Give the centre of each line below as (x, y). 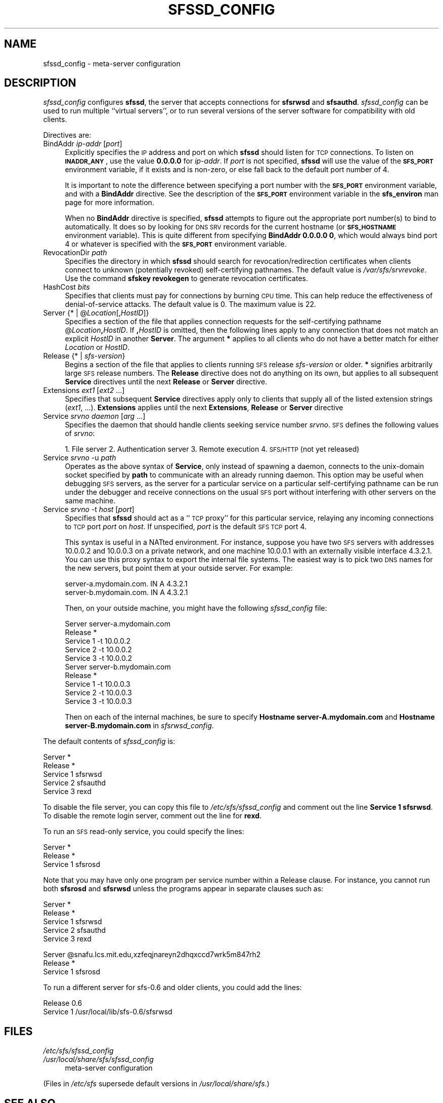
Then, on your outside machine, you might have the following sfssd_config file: (196, 608)
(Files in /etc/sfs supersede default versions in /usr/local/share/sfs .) (156, 1084)
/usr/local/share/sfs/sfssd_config (98, 1059)
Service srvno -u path (80, 458)
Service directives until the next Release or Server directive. (166, 382)
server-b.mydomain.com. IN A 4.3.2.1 (126, 593)
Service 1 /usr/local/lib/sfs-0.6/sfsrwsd (108, 1012)
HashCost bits (67, 287)
